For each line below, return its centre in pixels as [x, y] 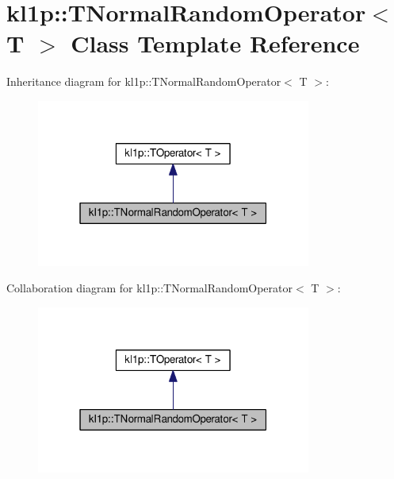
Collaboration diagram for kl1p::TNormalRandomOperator [150, 288]
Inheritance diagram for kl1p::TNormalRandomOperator [144, 81]
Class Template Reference [215, 43]
